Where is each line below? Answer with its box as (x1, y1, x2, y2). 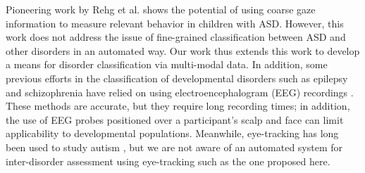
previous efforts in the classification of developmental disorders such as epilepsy (6, 70, 348, 85)
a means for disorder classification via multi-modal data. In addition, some (6, 57, 328, 72)
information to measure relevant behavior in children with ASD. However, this (6, 15, 344, 30)
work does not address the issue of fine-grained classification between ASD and (6, 30, 346, 44)
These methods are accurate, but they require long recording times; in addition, (6, 98, 350, 113)
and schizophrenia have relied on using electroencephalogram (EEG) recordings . (6, 84, 354, 99)
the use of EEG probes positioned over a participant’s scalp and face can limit (6, 112, 344, 127)
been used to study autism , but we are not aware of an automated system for (6, 139, 343, 154)
